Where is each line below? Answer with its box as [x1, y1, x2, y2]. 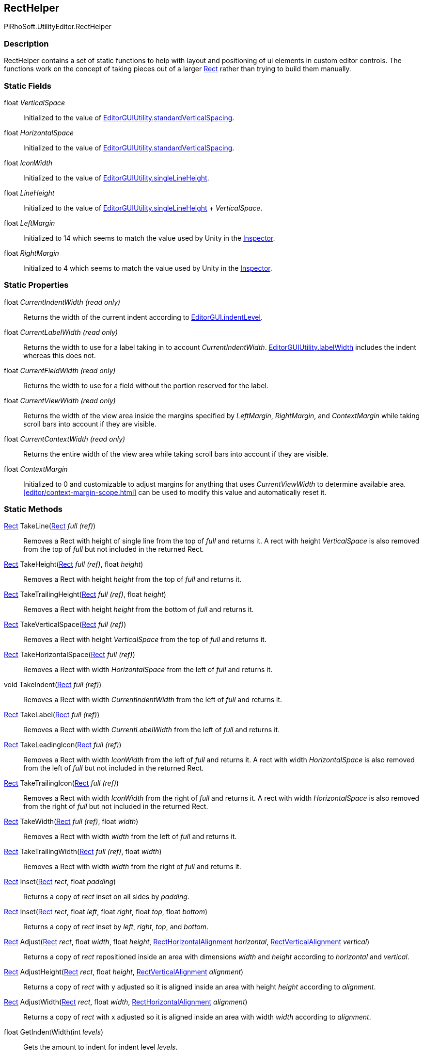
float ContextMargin [4, 464, 68, 473]
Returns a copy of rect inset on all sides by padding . [23, 892, 189, 901]
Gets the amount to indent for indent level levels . [23, 1043, 178, 1052]
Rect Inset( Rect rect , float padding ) [4, 877, 116, 886]
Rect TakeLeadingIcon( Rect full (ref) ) [4, 741, 122, 749]
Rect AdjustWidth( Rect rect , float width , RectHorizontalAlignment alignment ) [4, 998, 248, 1006]
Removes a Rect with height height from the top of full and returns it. [23, 575, 242, 584]
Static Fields [4, 81, 51, 91]
